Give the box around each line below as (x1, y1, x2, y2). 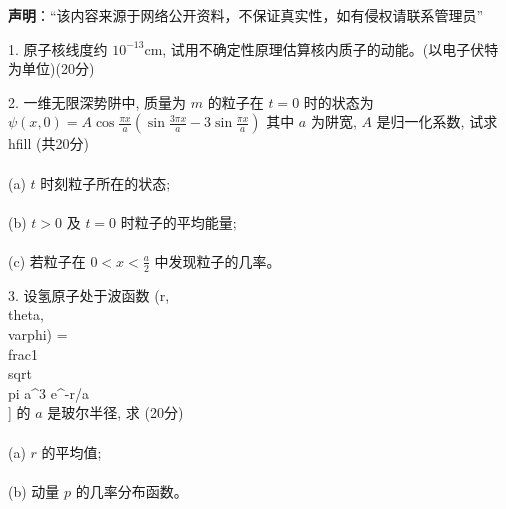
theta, (8, 304, 44, 325)
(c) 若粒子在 (8, 250, 86, 271)
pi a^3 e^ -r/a (8, 382, 89, 403)
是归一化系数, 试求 (376, 111, 498, 132)
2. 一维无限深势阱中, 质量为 (8, 91, 187, 112)
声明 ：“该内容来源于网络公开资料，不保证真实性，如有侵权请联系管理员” (8, 5, 484, 25)
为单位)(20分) (8, 58, 95, 79)
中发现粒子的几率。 (154, 250, 281, 271)
